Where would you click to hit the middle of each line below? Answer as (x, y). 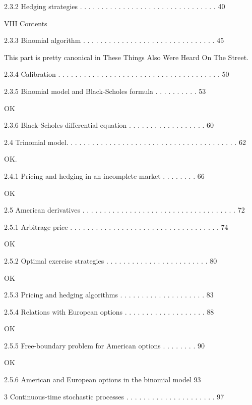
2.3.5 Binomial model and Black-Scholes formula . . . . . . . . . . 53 (105, 91)
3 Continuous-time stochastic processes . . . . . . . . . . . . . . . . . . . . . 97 (114, 396)
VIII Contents (26, 23)
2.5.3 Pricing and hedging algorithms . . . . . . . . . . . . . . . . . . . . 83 (109, 295)
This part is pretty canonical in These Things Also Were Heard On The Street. (127, 57)
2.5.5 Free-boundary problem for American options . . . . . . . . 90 (104, 345)
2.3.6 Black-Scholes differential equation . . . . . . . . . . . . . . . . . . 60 (109, 125)
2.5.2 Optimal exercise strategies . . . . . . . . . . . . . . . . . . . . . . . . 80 (111, 260)
